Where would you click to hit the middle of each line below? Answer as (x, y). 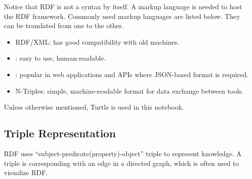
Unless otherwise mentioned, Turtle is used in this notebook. (94, 107)
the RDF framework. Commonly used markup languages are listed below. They (122, 16)
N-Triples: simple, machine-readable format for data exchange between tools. (129, 90)
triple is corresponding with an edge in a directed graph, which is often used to (121, 163)
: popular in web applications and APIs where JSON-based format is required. (132, 74)
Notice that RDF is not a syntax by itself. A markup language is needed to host (123, 6)
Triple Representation (60, 133)
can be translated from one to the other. (64, 25)
